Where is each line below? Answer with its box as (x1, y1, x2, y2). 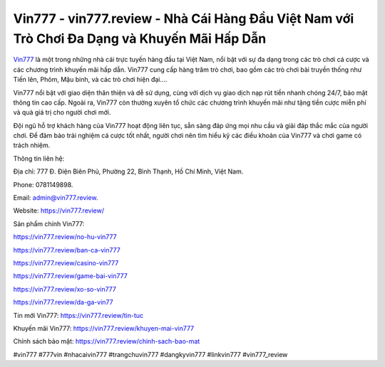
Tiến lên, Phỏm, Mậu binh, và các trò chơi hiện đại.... (13, 75, 168, 84)
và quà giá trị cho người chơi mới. (13, 108, 111, 117)
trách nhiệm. (13, 141, 51, 149)
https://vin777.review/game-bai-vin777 (13, 272, 128, 280)
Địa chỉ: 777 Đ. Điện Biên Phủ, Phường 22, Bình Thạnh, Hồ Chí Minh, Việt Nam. (13, 167, 244, 176)
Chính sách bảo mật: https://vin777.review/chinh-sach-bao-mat (13, 337, 200, 346)
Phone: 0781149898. (13, 180, 73, 188)
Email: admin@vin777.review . (13, 193, 98, 202)
